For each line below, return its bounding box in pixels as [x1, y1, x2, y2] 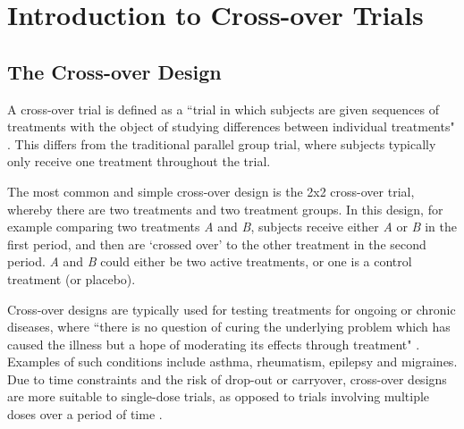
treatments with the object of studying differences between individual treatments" [7, 117, 455, 136]
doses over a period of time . [7, 405, 163, 424]
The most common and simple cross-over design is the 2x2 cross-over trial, [7, 181, 415, 200]
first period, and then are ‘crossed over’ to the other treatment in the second [7, 234, 426, 253]
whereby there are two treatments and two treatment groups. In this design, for [7, 199, 443, 218]
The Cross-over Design [7, 57, 222, 85]
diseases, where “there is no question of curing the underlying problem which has [7, 317, 451, 336]
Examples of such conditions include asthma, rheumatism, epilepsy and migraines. [7, 352, 458, 371]
